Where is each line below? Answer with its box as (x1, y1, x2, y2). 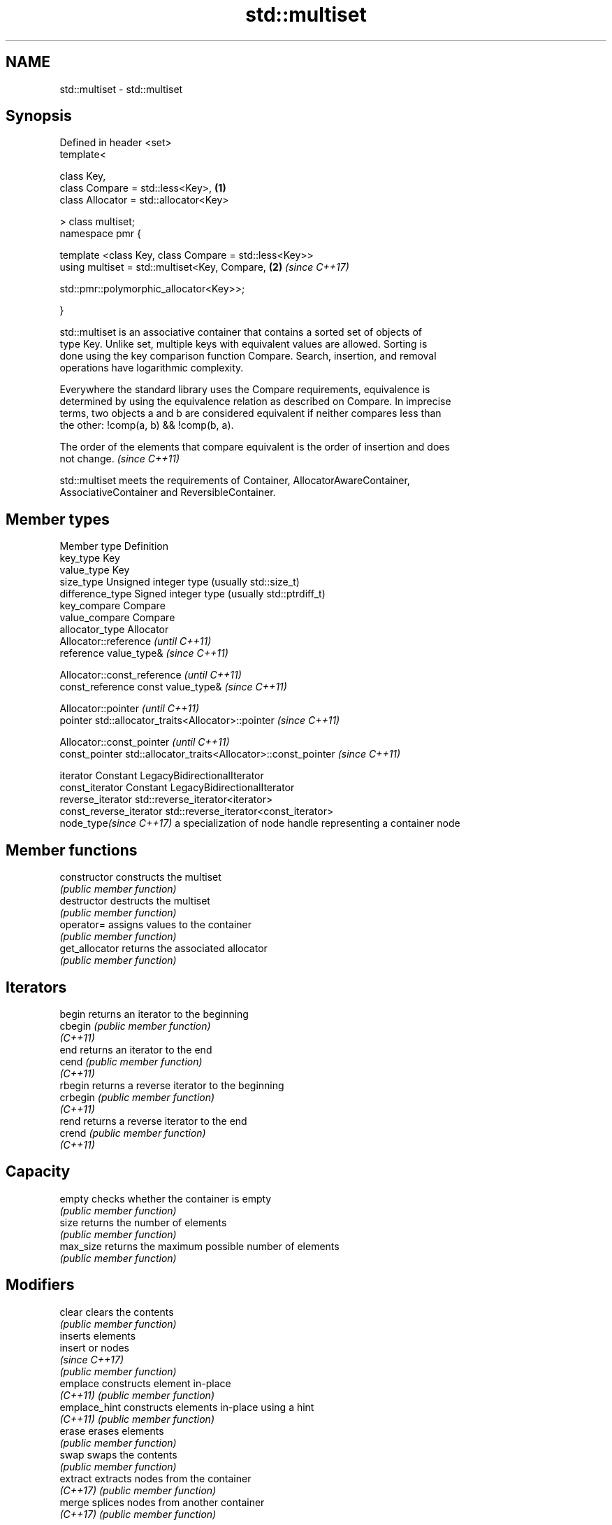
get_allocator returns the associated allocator (59, 942, 268, 955)
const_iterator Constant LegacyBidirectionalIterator (59, 781, 295, 794)
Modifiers (6, 1276, 75, 1294)
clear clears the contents (59, 1305, 174, 1318)
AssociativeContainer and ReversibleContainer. (59, 486, 276, 499)
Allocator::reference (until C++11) (59, 635, 212, 648)
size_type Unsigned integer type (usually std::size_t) (59, 576, 300, 588)
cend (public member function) (59, 1055, 203, 1067)
